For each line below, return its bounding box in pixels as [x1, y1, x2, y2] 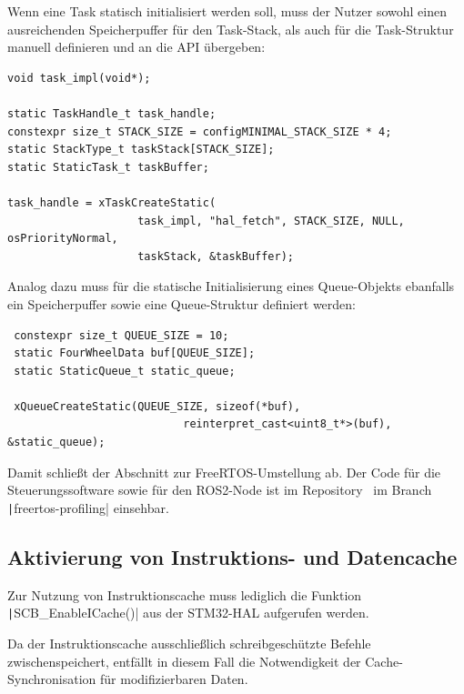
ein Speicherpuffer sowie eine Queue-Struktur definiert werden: [7, 294, 356, 313]
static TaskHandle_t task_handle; [7, 106, 217, 120]
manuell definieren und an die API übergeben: [7, 37, 266, 56]
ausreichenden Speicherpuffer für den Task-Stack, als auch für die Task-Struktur [7, 19, 454, 38]
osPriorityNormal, [7, 232, 118, 246]
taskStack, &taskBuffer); [137, 249, 294, 263]
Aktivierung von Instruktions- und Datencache [7, 542, 458, 570]
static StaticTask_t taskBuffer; [7, 160, 209, 174]
